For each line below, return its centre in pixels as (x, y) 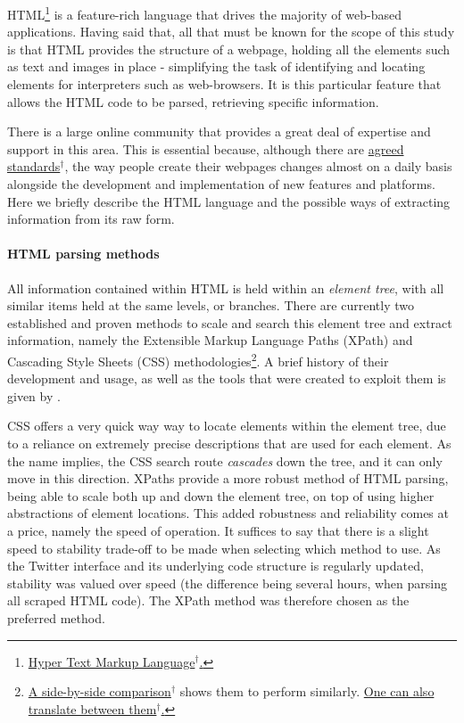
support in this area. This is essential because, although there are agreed (206, 148)
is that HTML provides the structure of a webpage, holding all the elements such (229, 49)
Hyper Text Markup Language (112, 661)
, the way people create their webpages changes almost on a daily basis (258, 166)
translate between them (92, 708)
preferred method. (56, 617)
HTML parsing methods (83, 254)
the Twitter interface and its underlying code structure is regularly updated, (215, 566)
